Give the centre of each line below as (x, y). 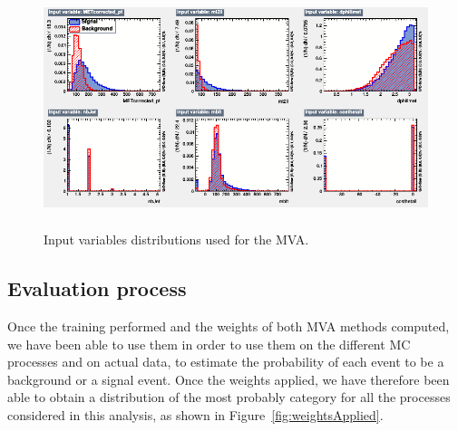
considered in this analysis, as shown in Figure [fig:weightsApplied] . (195, 414)
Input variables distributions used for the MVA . (176, 239)
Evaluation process (97, 288)
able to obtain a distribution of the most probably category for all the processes (229, 397)
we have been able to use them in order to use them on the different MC (209, 344)
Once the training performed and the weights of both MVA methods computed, (229, 326)
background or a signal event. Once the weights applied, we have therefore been (229, 379)
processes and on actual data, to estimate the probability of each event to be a (226, 362)
